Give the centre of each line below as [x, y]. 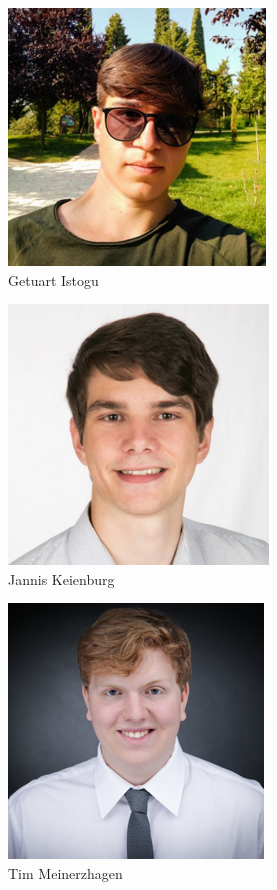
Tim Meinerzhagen [65, 872]
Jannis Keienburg [61, 578]
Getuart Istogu [53, 279]
